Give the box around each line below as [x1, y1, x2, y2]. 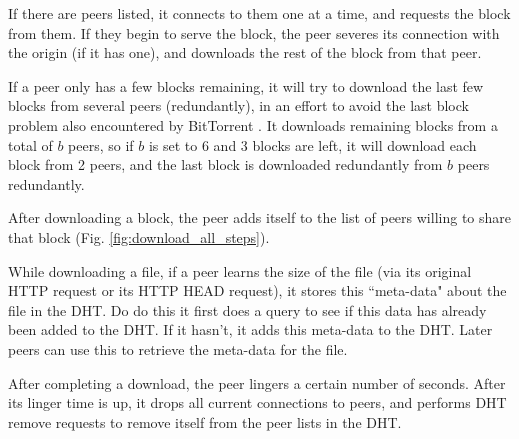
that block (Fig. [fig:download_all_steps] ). [8, 226, 270, 247]
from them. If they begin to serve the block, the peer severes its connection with [8, 22, 500, 43]
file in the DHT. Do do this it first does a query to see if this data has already [8, 299, 487, 320]
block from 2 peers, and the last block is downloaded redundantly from [8, 154, 443, 175]
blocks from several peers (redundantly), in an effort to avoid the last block [8, 95, 469, 116]
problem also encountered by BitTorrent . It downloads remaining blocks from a [8, 114, 498, 135]
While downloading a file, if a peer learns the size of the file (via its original [8, 260, 472, 281]
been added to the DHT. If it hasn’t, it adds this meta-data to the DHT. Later [8, 319, 493, 340]
